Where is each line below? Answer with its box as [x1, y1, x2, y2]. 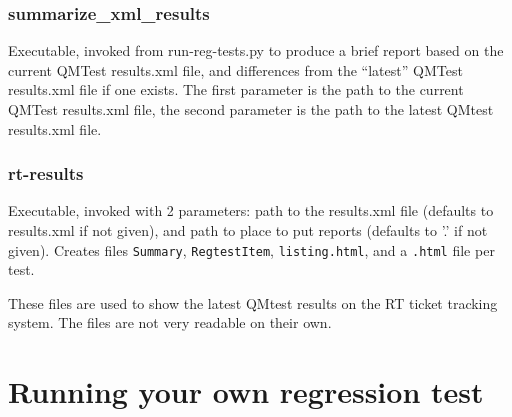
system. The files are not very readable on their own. [8, 312, 332, 333]
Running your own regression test [8, 371, 484, 412]
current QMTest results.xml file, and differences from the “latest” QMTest [8, 59, 463, 80]
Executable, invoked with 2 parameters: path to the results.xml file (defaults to [8, 200, 494, 221]
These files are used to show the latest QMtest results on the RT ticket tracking [8, 292, 498, 313]
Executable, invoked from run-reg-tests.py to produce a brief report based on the [8, 40, 504, 61]
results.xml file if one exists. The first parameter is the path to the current [8, 79, 464, 100]
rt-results [8, 161, 84, 186]
